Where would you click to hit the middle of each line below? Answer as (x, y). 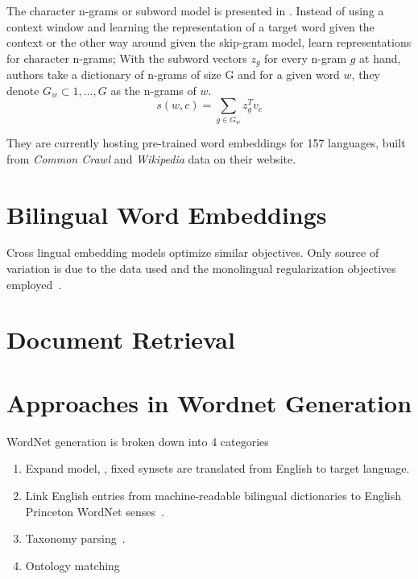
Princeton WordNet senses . (95, 511)
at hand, (380, 58)
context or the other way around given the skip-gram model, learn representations (209, 42)
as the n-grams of (153, 90)
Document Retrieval (121, 339)
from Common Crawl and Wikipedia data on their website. (151, 158)
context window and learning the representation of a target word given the (190, 26)
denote (23, 90)
